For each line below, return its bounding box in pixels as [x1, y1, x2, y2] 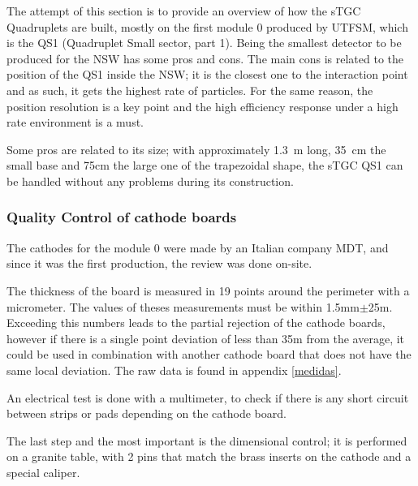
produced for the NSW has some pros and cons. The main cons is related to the [6, 49, 404, 67]
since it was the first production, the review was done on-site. [6, 255, 312, 272]
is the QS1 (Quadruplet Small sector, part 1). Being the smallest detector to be [6, 34, 402, 51]
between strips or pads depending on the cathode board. [6, 405, 287, 422]
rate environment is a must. [6, 114, 144, 131]
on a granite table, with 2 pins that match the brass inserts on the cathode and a [6, 448, 412, 465]
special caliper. [6, 463, 80, 480]
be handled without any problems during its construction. [6, 172, 294, 189]
